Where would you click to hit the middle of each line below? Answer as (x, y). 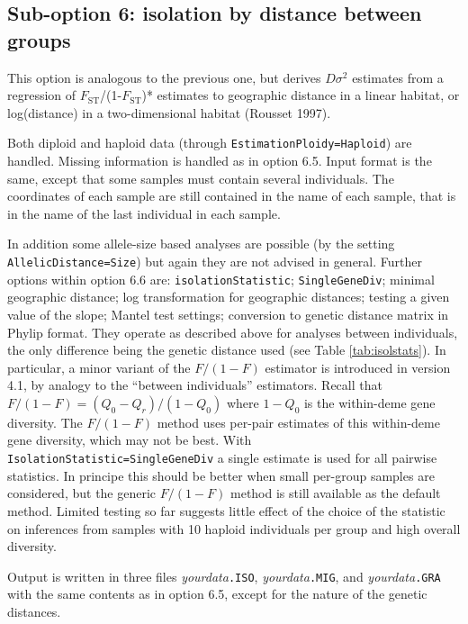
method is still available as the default (336, 493)
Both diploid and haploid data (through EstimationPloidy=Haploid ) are (210, 143)
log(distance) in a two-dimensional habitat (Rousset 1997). (169, 112)
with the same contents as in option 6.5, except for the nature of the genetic (217, 594)
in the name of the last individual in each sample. (144, 213)
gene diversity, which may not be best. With (130, 440)
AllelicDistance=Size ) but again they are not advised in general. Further (215, 261)
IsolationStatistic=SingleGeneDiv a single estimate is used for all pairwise (222, 458)
